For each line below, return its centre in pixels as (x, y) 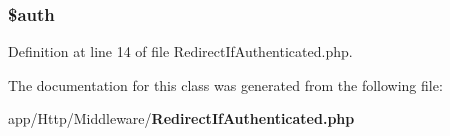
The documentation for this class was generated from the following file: (225, 84)
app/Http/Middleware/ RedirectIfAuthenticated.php (181, 118)
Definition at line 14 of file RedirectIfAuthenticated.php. (180, 51)
